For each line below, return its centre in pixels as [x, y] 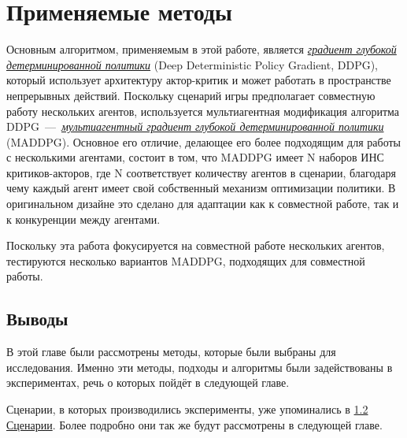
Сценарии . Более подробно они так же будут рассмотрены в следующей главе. [194, 424]
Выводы [37, 319]
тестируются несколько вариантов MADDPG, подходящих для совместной [186, 260]
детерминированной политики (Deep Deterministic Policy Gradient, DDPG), [192, 64]
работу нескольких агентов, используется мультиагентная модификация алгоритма [203, 111]
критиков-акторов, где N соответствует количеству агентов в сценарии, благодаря [201, 172]
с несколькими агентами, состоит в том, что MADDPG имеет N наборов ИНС [195, 157]
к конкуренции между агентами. [83, 219]
